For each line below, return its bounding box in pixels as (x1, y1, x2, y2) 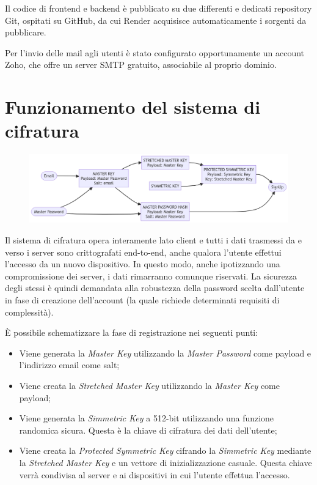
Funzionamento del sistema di (5, 94, 261, 119)
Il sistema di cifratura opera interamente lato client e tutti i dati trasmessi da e (5, 234, 302, 246)
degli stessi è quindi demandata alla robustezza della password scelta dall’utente (5, 281, 305, 294)
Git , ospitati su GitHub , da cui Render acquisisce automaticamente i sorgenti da (5, 13, 307, 26)
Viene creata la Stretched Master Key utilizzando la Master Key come (19, 379, 280, 392)
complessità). (5, 305, 54, 318)
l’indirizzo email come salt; (19, 358, 120, 371)
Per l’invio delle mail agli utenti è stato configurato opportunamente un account (5, 46, 305, 59)
